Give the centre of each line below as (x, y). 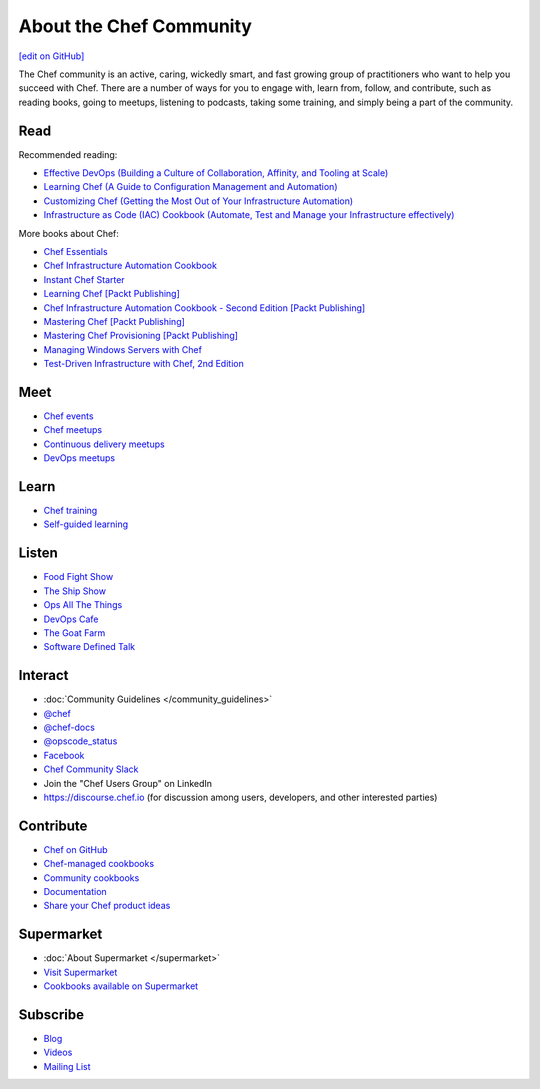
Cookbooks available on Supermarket (121, 986)
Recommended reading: (68, 154)
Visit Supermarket (80, 972)
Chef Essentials (76, 251)
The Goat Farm (74, 632)
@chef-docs (69, 727)
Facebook (64, 755)
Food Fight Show (78, 577)
